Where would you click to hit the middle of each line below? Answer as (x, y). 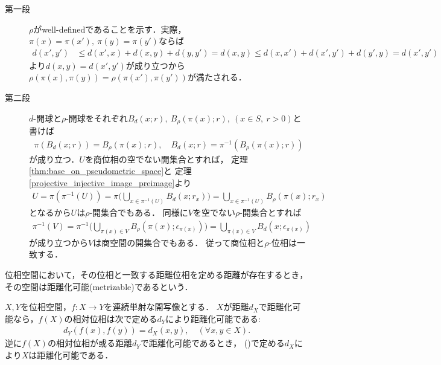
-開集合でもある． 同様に (139, 212)
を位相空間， (46, 307)
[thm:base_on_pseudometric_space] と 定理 (110, 171)
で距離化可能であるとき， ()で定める (212, 343)
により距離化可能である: (213, 318)
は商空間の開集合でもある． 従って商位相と (179, 242)
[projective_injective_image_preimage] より (110, 182)
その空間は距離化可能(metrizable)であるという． (99, 286)
